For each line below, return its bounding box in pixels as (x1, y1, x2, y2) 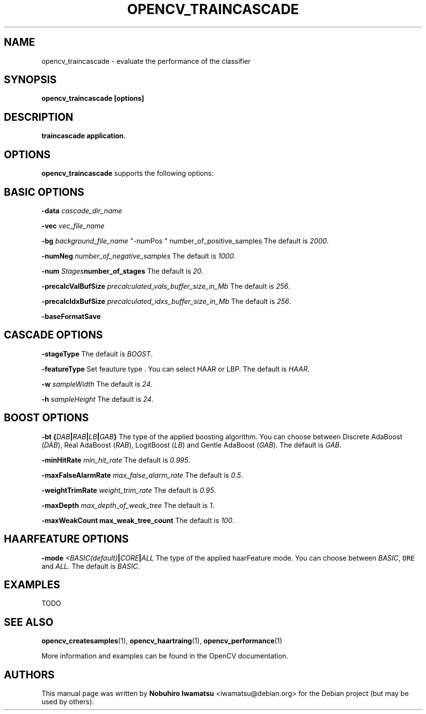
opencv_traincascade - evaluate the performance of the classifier (41, 56, 251, 65)
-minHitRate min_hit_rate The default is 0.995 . (41, 455, 191, 464)
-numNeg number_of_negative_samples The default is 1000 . (41, 251, 236, 260)
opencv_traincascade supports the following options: (41, 169, 214, 178)
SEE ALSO (4, 616, 53, 628)
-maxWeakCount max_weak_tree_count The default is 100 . (41, 516, 234, 525)
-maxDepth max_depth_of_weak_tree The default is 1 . (41, 501, 214, 509)
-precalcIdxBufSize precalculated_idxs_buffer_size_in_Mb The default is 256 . (41, 297, 291, 305)
